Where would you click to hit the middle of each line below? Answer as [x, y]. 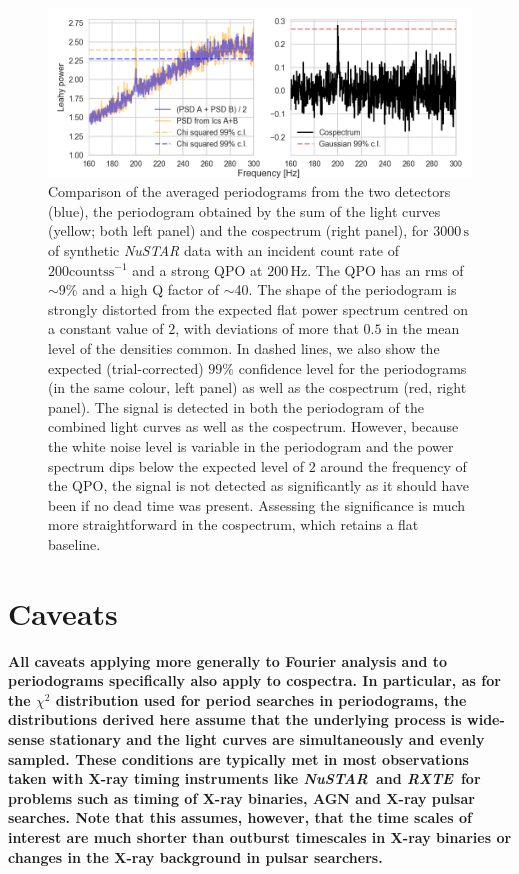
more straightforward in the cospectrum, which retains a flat [233, 524]
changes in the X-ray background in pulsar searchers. [195, 856]
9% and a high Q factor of [139, 289]
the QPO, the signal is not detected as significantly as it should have [259, 485]
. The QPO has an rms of [385, 269]
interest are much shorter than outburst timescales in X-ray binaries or [260, 836]
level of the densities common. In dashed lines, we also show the [244, 347]
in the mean [423, 328]
